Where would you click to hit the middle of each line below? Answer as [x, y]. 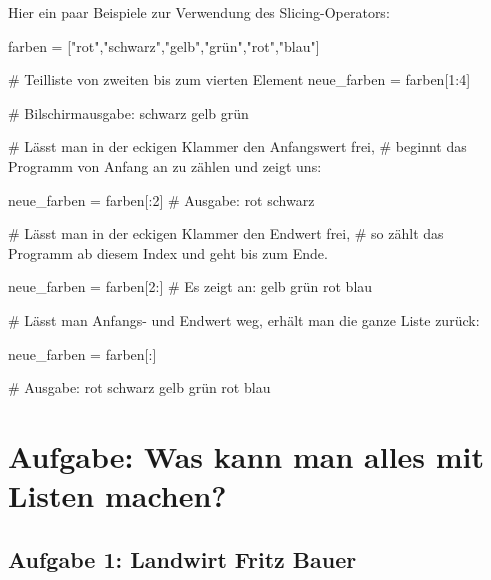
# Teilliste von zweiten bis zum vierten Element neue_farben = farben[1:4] [239, 79]
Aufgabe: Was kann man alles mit [246, 455]
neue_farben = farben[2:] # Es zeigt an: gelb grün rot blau [190, 286]
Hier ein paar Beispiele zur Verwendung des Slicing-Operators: [199, 12]
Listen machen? [117, 495]
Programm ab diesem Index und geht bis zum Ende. [168, 252]
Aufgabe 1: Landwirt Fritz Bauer [182, 558]
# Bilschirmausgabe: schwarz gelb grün [128, 112]
